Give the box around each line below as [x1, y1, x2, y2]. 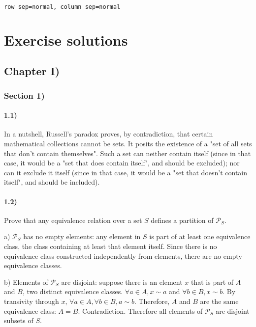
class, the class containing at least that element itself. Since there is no [4, 241, 217, 251]
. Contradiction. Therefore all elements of [78, 305, 203, 316]
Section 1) [4, 89, 45, 101]
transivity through [4, 296, 59, 306]
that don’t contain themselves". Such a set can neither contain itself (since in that [4, 148, 251, 158]
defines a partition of [151, 215, 214, 225]
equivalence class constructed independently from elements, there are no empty [4, 250, 242, 261]
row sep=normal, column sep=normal [4, 3, 121, 10]
